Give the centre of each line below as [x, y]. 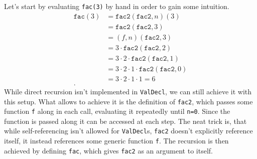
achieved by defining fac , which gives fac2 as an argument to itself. [108, 150]
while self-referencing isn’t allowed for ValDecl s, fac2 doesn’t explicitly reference [128, 131]
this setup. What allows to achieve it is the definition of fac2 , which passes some [128, 101]
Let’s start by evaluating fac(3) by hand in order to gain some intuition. [117, 6]
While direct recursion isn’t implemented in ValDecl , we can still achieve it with [128, 91]
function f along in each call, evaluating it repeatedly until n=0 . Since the [117, 111]
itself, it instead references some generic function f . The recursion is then [116, 141]
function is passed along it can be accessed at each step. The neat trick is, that [125, 121]
